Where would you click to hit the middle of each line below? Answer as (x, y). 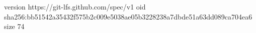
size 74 (14, 26)
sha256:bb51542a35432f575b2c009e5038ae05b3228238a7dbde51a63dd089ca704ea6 (128, 16)
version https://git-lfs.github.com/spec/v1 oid (75, 6)
